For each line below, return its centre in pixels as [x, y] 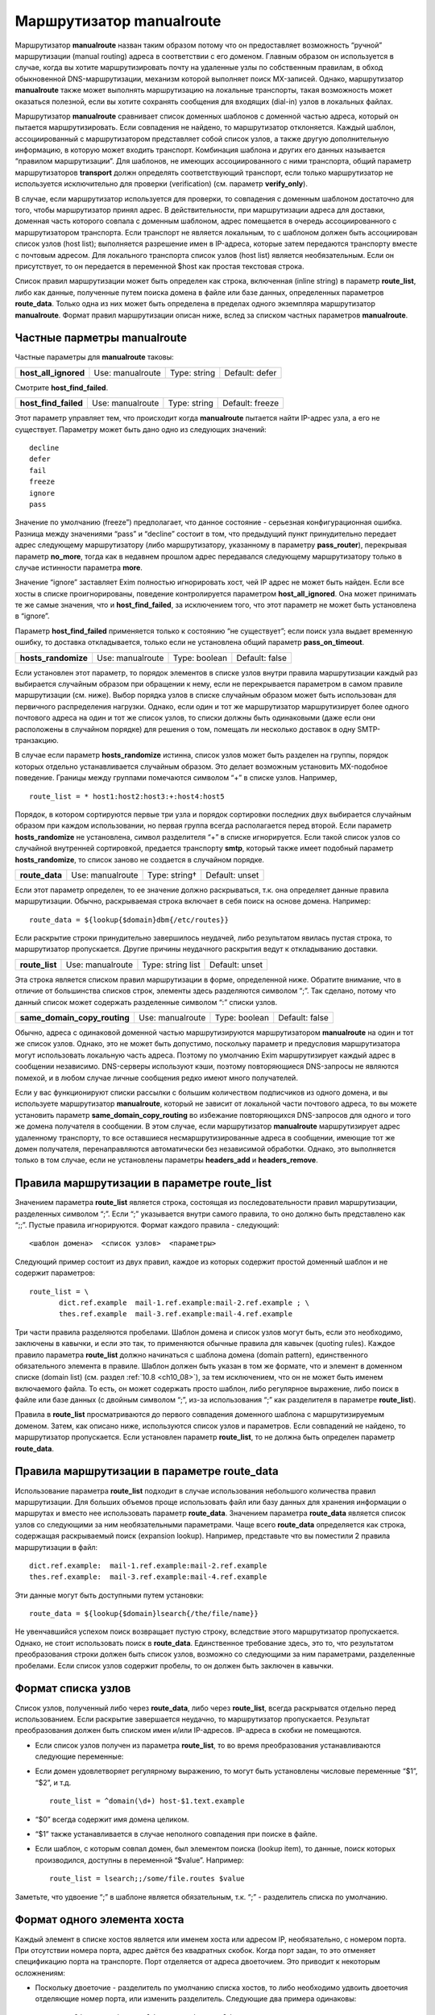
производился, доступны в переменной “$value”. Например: [140, 1860]
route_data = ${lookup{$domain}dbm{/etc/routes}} [129, 920]
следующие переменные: [79, 1756]
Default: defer [251, 372]
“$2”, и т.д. [53, 1782]
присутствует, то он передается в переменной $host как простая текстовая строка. [159, 266]
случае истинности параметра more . [79, 567]
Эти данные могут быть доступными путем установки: [110, 1595]
